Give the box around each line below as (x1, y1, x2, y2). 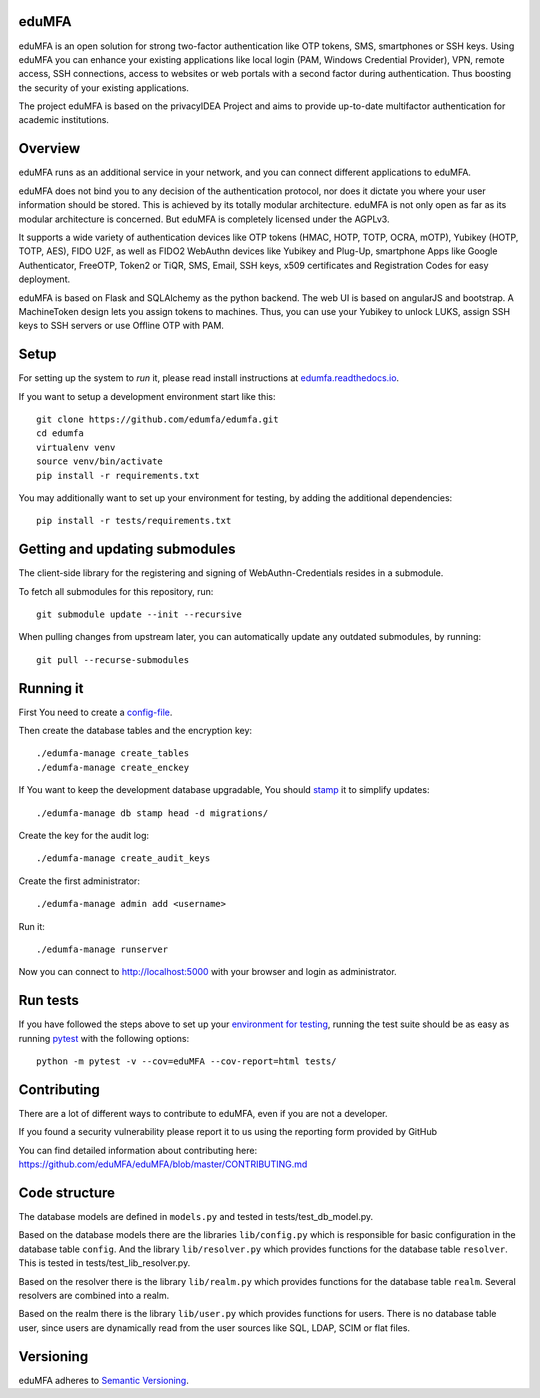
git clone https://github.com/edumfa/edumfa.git (36, 413, 279, 425)
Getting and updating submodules (18, 541, 236, 558)
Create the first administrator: (18, 875, 140, 887)
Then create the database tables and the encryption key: (18, 725, 253, 737)
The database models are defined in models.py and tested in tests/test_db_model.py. (18, 1211, 374, 1223)
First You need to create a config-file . (18, 706, 173, 718)
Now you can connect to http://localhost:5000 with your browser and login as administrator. (18, 966, 397, 978)
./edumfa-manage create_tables (36, 748, 190, 759)
